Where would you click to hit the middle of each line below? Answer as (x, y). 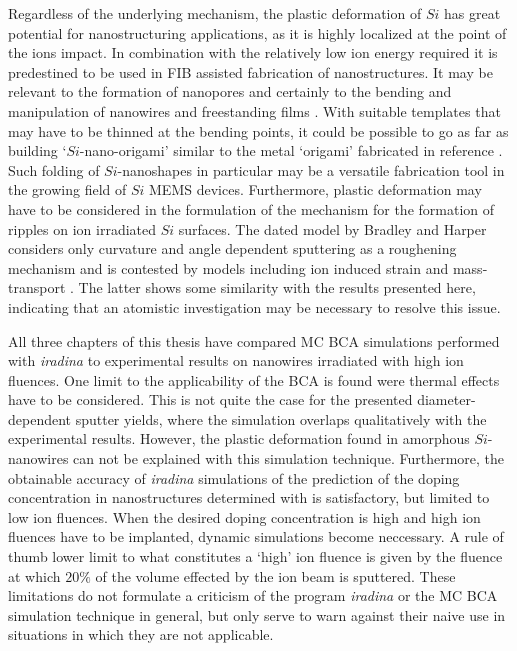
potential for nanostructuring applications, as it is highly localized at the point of (257, 32)
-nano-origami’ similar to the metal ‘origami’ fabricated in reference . (291, 150)
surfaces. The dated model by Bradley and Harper (332, 228)
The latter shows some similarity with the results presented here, (277, 287)
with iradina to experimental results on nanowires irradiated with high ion (236, 360)
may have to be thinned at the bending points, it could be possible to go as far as (258, 130)
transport (37, 287)
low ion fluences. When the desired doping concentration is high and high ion (244, 516)
